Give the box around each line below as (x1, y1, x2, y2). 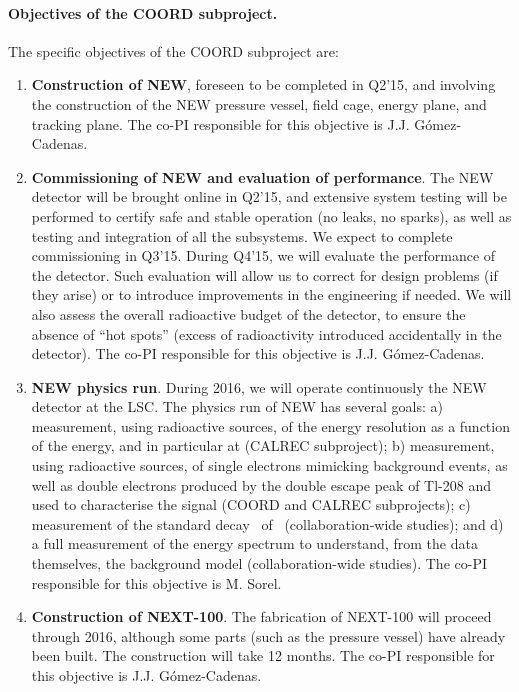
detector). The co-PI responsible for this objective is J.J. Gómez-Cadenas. (31, 343, 485, 364)
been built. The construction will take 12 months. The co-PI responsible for (31, 645, 495, 666)
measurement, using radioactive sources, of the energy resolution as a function (31, 415, 510, 436)
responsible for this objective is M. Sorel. (31, 572, 282, 593)
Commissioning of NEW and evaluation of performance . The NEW (31, 166, 494, 187)
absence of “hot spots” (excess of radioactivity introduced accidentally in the (31, 323, 502, 344)
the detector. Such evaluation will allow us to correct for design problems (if (31, 264, 498, 285)
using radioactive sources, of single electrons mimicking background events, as (31, 455, 508, 476)
